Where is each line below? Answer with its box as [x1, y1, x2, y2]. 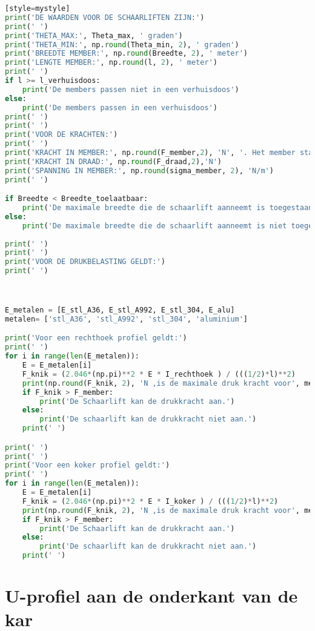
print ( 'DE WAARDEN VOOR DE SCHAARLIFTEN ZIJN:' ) [5, 13, 205, 22]
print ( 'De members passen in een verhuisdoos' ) [22, 103, 217, 112]
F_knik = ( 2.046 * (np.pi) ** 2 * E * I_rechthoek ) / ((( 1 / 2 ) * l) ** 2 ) [22, 369, 296, 378]
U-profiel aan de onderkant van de [5, 583, 298, 608]
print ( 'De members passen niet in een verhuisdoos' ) [22, 85, 239, 94]
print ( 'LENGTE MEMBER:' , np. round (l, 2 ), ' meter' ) [5, 58, 217, 67]
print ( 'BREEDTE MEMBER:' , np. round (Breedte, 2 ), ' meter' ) [5, 49, 248, 58]
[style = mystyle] [5, 4, 70, 13]
